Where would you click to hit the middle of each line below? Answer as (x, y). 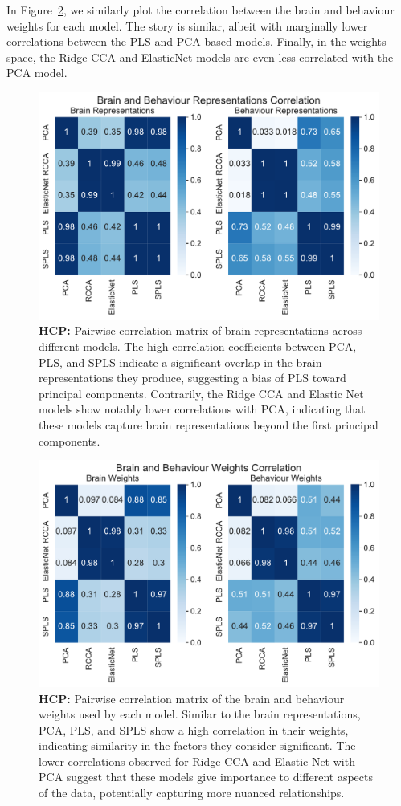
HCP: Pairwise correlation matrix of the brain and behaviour (192, 698)
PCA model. (37, 73)
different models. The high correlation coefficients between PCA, (198, 346)
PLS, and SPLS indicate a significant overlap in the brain (180, 362)
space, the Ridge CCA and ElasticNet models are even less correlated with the (200, 57)
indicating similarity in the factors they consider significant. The (197, 745)
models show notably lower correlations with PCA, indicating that (202, 409)
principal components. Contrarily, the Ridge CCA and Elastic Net (201, 393)
